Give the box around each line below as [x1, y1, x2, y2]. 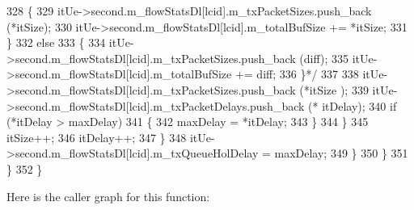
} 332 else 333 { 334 [6, 34, 106, 51]
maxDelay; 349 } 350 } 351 [274, 145, 408, 162]
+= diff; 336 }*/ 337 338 [234, 65, 359, 82]
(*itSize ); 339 [299, 81, 369, 98]
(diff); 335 [299, 49, 349, 66]
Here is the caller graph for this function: [6, 187, 210, 204]
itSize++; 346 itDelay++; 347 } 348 [6, 128, 187, 145]
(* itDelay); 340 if [308, 97, 397, 114]
